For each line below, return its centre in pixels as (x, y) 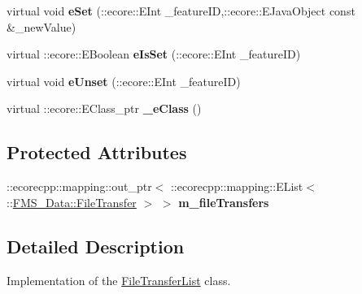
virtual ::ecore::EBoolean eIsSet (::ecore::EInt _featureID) (154, 54)
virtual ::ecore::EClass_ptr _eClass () (104, 108)
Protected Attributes (97, 152)
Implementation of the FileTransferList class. (119, 280)
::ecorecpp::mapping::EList (237, 186)
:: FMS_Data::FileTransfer (72, 202)
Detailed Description (96, 246)
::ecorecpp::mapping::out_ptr (79, 186)
